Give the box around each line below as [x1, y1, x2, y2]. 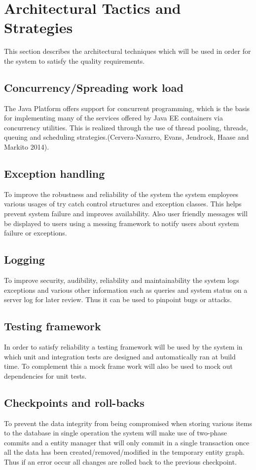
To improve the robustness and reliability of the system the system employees [4, 189, 239, 199]
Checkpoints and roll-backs [4, 394, 145, 410]
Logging [4, 252, 45, 267]
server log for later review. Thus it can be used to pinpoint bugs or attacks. [4, 294, 232, 305]
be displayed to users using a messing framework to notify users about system [4, 218, 239, 228]
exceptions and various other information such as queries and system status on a [4, 284, 248, 295]
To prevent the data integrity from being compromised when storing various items [4, 418, 252, 428]
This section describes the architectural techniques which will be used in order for [4, 46, 251, 56]
